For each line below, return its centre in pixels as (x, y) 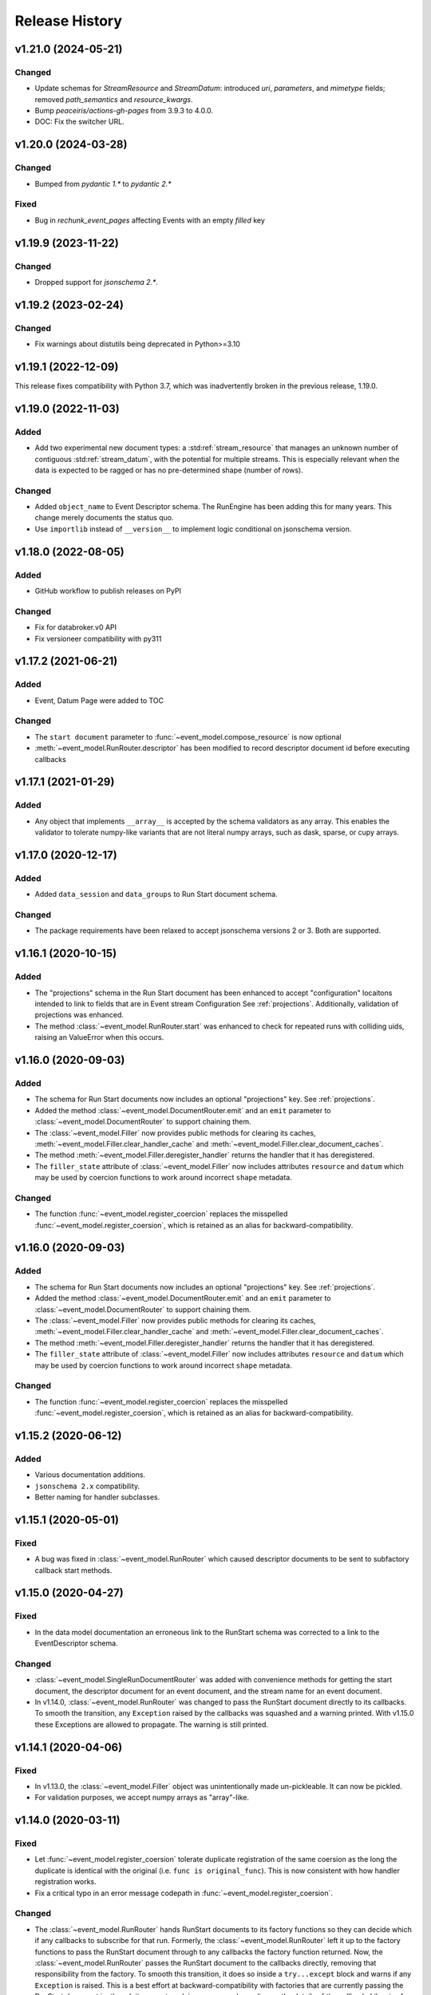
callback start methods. (73, 1570)
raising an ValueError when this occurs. (99, 1037)
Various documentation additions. (90, 1475)
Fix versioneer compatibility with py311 (98, 638)
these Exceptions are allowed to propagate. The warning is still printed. (152, 1724)
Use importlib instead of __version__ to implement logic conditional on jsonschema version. (193, 529)
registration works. (66, 1882)
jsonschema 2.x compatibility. (87, 1486)
